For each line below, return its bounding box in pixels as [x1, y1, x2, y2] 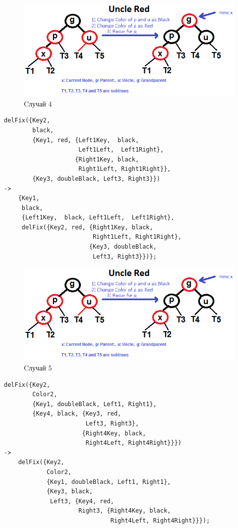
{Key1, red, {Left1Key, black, [32, 136, 139, 144]
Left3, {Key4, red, [50, 497, 114, 505]
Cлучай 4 [24, 98, 52, 108]
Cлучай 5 [24, 363, 52, 373]
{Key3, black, [46, 488, 93, 495]
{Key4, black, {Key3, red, [32, 410, 121, 418]
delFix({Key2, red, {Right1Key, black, [21, 223, 153, 231]
